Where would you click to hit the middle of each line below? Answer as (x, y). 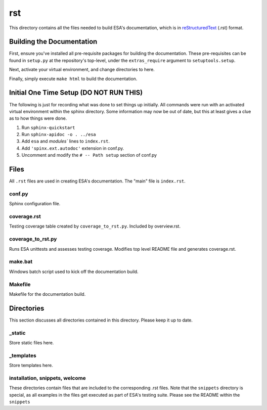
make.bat (21, 262)
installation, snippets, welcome (47, 378)
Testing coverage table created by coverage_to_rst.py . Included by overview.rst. (95, 226)
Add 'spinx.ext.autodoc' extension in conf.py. (73, 148)
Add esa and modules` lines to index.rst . (66, 141)
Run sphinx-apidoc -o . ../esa (59, 135)
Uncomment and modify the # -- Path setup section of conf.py (89, 155)
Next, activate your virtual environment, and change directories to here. (82, 70)
